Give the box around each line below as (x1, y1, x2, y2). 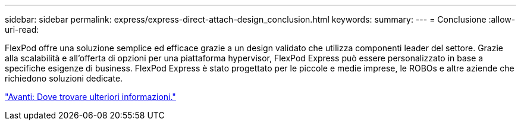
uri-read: (5, 24, 39, 35)
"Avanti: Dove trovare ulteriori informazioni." (5, 92, 176, 102)
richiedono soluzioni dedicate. (5, 73, 123, 83)
